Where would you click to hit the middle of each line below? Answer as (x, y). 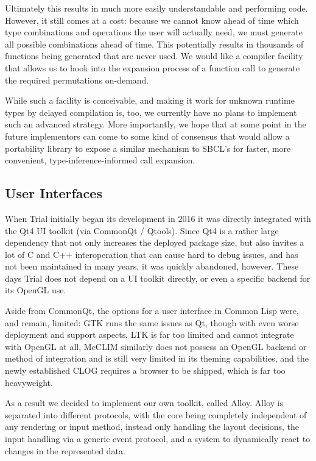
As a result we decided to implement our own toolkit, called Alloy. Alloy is (144, 403)
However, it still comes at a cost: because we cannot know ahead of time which (152, 20)
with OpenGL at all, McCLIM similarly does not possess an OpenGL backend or (156, 346)
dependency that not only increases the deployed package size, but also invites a (155, 242)
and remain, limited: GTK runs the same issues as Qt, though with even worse (152, 322)
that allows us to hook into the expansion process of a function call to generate (153, 67)
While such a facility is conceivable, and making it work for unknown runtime (150, 100)
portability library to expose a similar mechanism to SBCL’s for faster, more (148, 148)
